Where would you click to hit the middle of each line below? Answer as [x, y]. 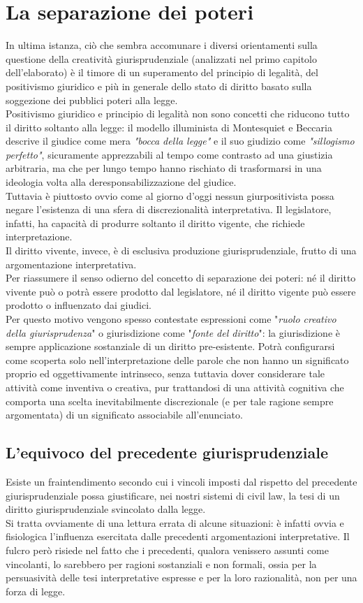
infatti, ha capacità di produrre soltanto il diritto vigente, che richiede [155, 223]
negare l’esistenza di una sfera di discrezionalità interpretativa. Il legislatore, [169, 209]
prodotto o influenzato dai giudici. [79, 305]
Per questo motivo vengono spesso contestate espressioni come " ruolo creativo [171, 319]
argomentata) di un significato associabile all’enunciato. [124, 415]
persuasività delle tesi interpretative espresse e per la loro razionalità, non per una [181, 577]
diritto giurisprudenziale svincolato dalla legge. [106, 509]
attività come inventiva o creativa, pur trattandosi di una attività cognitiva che [175, 387]
